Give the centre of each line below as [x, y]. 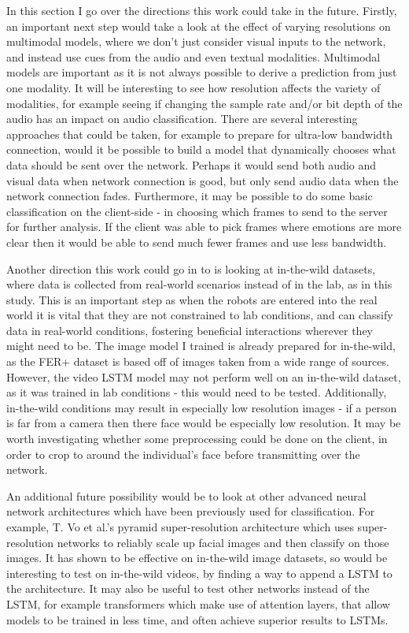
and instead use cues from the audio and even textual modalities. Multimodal [193, 56]
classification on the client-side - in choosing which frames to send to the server [197, 211]
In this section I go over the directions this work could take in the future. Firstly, [202, 10]
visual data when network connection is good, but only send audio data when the [203, 180]
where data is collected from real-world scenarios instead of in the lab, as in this [199, 284]
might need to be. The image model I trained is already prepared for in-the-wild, [201, 346]
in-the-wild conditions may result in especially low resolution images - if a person [202, 407]
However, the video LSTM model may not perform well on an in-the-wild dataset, [204, 376]
